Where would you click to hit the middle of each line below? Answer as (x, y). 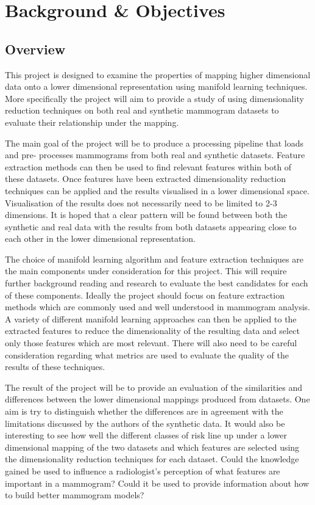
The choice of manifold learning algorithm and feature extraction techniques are (154, 259)
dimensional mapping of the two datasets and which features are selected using (152, 447)
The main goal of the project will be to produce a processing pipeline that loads (154, 143)
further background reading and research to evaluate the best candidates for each (157, 283)
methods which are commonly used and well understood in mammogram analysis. (157, 307)
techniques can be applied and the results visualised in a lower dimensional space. (157, 190)
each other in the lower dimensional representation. (100, 238)
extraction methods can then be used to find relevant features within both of (148, 166)
